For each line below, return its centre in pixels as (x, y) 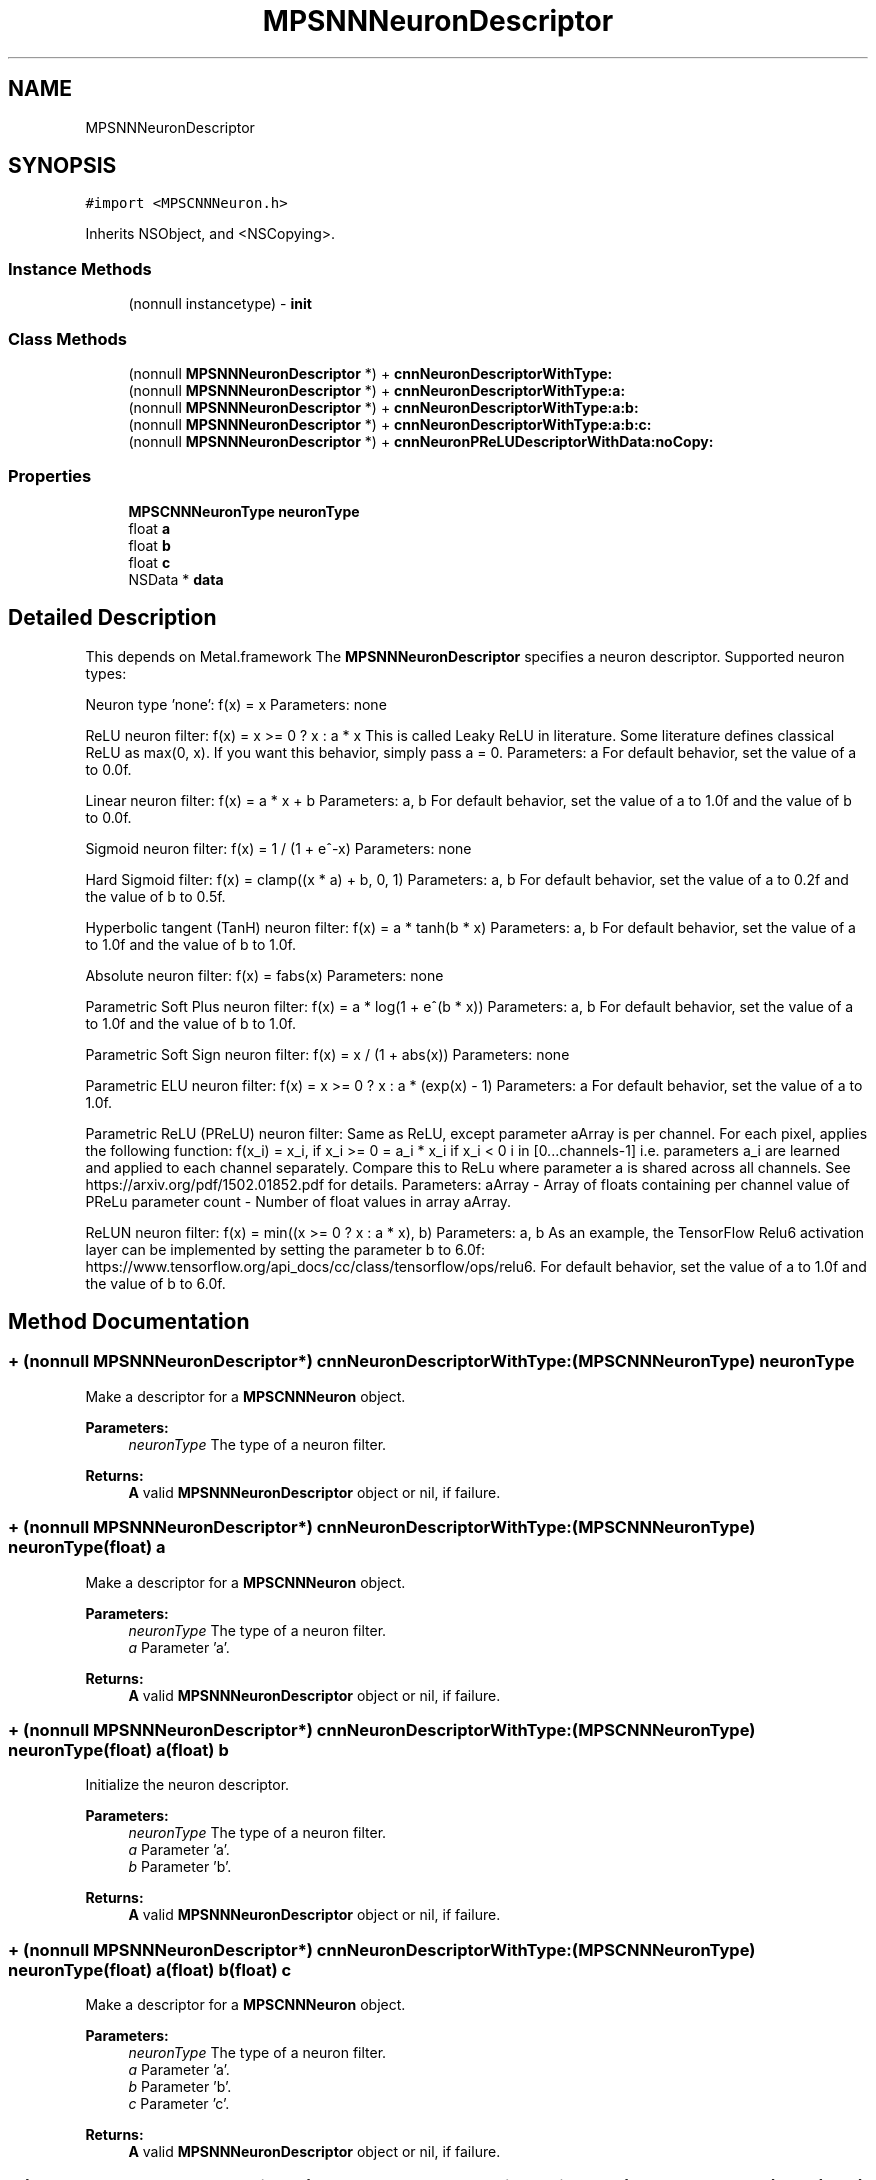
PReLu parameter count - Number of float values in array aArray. (298, 1201)
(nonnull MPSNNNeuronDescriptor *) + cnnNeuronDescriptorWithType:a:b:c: (390, 424)
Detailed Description (112, 618)
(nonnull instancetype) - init (220, 304)
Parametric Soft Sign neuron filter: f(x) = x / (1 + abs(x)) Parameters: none (327, 1054)
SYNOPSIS (62, 166)
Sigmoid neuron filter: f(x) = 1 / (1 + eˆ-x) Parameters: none (278, 848)
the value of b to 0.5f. (155, 896)
